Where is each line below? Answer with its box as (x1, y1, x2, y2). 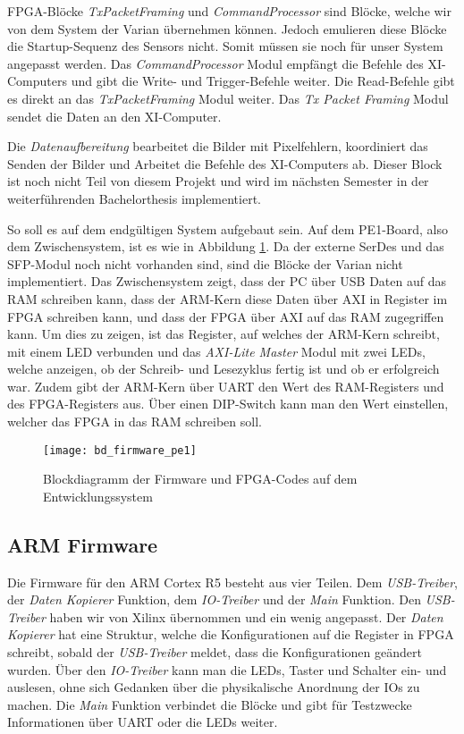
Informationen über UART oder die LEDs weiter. (7, 713, 278, 731)
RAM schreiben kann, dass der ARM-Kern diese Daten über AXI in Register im (7, 289, 448, 308)
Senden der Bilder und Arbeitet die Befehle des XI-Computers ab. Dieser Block (7, 154, 443, 173)
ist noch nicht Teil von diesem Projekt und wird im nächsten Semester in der (7, 172, 429, 190)
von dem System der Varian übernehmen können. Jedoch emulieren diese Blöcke (7, 19, 447, 38)
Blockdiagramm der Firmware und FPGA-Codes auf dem (43, 469, 358, 488)
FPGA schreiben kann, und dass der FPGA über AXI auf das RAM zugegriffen (7, 307, 444, 325)
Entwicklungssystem (43, 486, 153, 505)
